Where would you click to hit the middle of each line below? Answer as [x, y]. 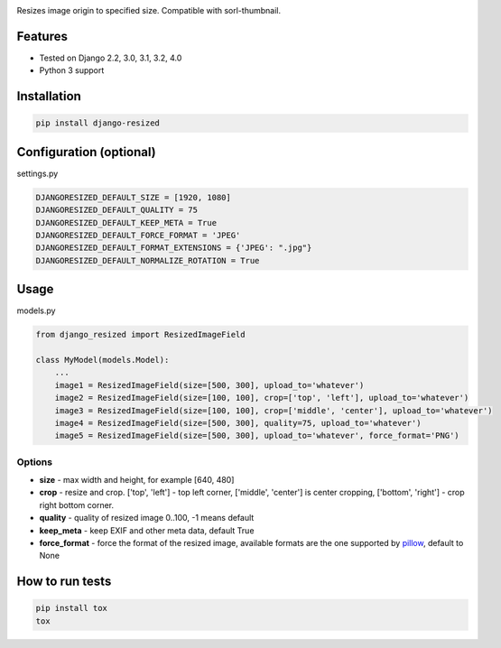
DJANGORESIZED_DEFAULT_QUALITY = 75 [117, 210]
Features [42, 36]
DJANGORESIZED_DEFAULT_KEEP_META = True [126, 222]
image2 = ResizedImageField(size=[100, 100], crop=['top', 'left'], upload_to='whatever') [262, 398]
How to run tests [64, 582]
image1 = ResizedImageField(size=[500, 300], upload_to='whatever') [209, 385]
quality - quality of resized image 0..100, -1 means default [147, 518]
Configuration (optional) [87, 152]
